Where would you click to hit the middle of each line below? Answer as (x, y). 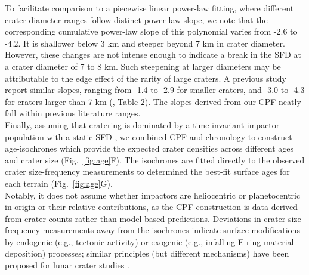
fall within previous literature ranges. (73, 113)
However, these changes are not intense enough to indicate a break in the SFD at (153, 55)
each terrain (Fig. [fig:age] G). (59, 183)
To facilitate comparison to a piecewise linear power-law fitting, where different (149, 8)
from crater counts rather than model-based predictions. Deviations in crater (145, 218)
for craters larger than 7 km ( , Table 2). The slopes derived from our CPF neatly (153, 101)
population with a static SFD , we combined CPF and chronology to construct (149, 136)
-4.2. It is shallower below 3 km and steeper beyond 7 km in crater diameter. (145, 43)
